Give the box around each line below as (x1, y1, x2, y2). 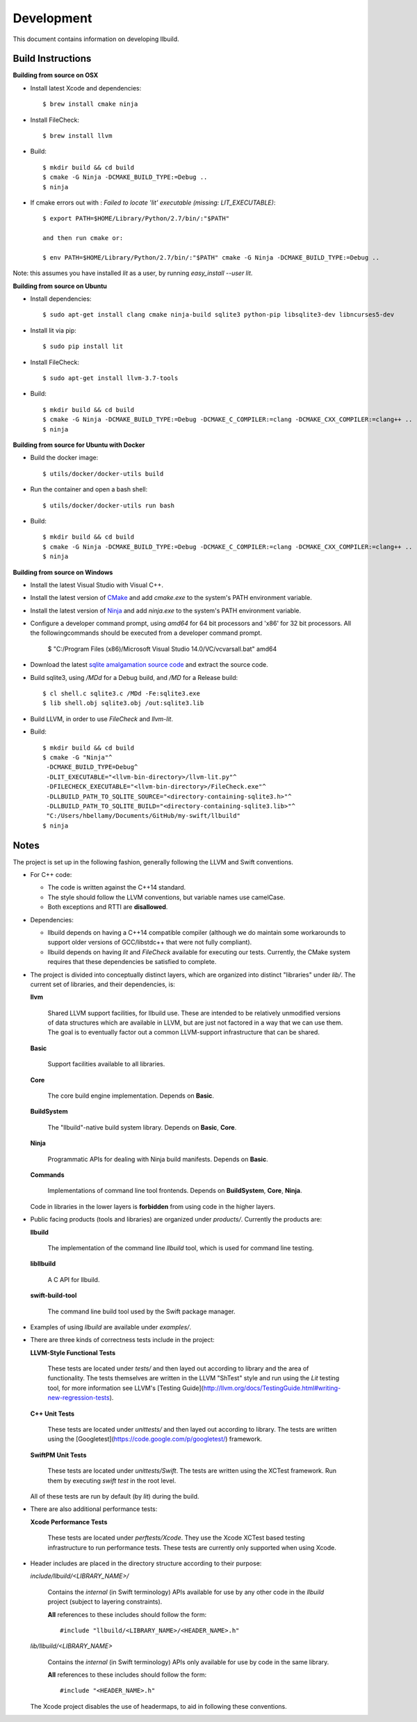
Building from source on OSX (13, 71, 99, 79)
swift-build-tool (30, 1291, 77, 1300)
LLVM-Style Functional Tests (30, 1348, 116, 1357)
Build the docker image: (30, 453, 99, 462)
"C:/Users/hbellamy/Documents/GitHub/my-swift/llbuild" (46, 812, 241, 820)
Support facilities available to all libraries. (47, 1060, 165, 1068)
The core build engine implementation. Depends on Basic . (47, 1091, 215, 1100)
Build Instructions (13, 53, 92, 65)
